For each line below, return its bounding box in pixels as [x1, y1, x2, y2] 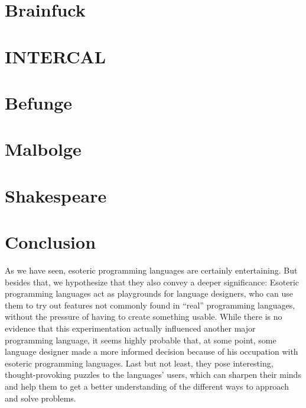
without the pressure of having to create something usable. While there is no [5, 310, 282, 323]
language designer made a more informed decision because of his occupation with [5, 345, 298, 358]
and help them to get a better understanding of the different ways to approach [5, 380, 289, 392]
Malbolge [5, 137, 82, 161]
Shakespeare [5, 183, 107, 207]
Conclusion [5, 230, 96, 254]
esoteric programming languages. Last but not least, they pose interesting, [5, 356, 274, 369]
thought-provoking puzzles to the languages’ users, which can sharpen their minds [5, 368, 301, 381]
